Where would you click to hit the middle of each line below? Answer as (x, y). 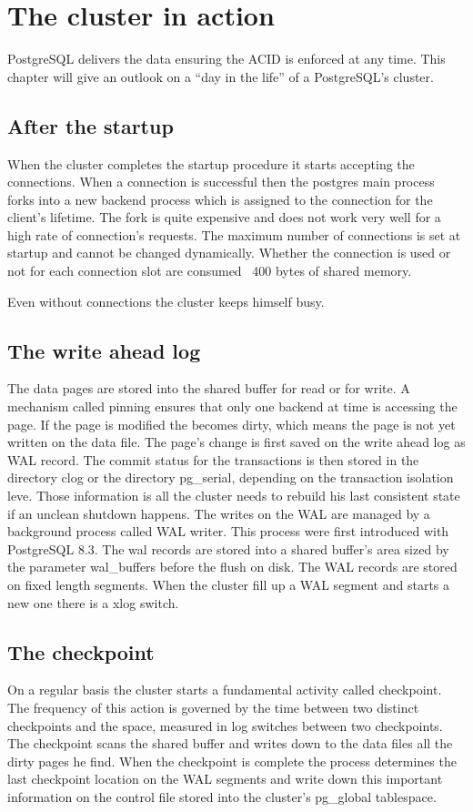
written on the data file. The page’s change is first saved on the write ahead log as (236, 442)
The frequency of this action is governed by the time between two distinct (213, 707)
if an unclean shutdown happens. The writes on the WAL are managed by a (219, 513)
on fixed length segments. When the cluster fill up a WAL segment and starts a (229, 584)
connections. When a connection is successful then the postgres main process (221, 182)
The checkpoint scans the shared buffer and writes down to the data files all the (230, 743)
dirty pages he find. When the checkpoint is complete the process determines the (232, 761)
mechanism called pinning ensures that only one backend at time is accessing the (232, 406)
